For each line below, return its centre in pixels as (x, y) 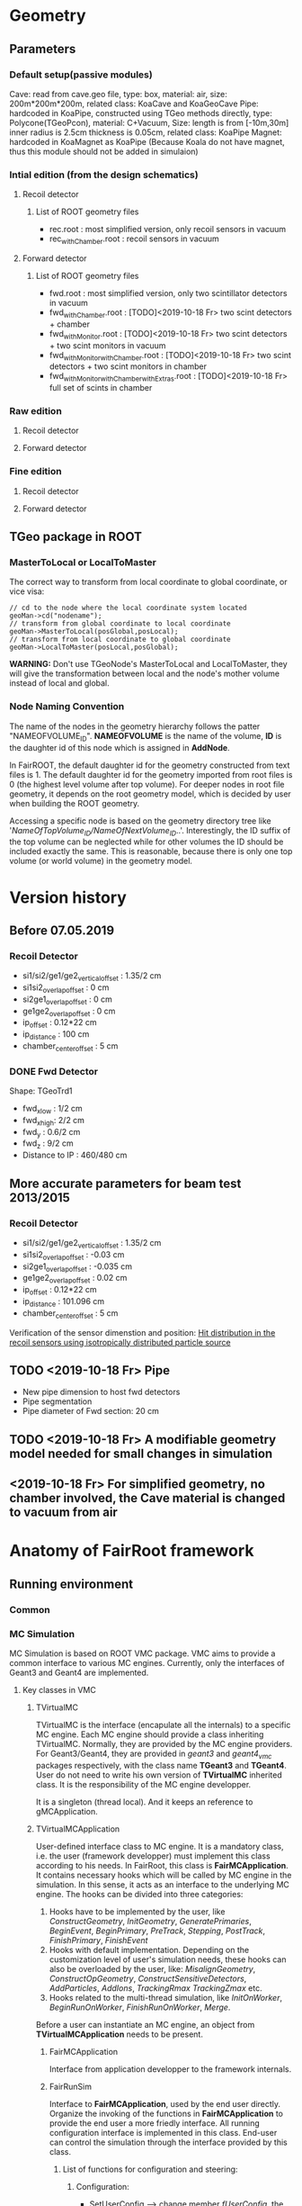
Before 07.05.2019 (62, 930)
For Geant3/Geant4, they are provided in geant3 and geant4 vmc (154, 1754)
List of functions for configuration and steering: (150, 2169)
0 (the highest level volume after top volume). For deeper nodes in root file (147, 784)
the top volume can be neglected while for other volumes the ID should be (147, 842)
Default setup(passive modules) (81, 75)
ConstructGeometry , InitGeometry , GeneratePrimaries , (150, 1921)
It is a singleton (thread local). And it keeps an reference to (144, 1802)
